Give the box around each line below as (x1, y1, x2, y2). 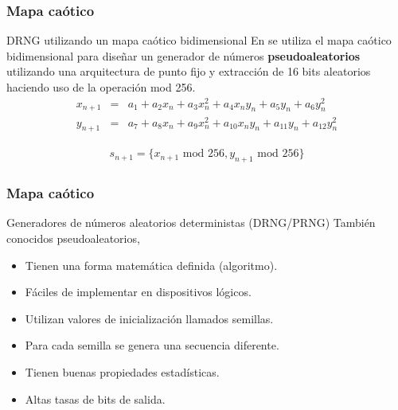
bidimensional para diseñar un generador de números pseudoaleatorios (6, 47, 361, 64)
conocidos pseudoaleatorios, (6, 230, 140, 247)
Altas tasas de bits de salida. (25, 390, 166, 407)
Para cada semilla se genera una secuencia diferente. (25, 337, 279, 353)
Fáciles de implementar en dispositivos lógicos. (25, 283, 252, 300)
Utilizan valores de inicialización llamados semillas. (25, 310, 274, 326)
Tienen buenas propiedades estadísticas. (25, 364, 220, 381)
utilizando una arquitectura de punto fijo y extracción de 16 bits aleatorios (6, 63, 371, 80)
